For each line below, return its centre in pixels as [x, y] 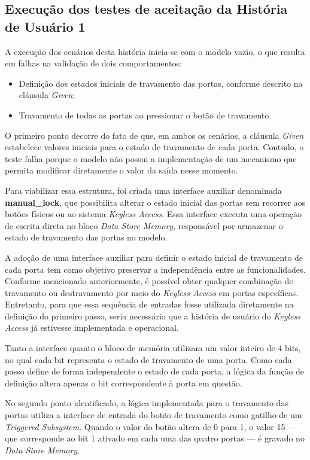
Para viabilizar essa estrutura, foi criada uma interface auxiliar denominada [143, 190]
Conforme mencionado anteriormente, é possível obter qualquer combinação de [149, 281]
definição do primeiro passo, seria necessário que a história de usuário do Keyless [153, 316]
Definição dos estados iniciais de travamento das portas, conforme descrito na [161, 83]
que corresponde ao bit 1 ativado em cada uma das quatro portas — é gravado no [155, 438]
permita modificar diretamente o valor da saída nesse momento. [121, 170]
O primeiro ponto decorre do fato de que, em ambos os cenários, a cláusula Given [154, 135]
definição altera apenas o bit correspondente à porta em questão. [124, 383]
